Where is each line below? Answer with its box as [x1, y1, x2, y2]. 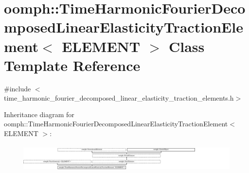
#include [4, 83, 31, 93]
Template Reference [4, 55, 141, 75]
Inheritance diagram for [4, 109, 74, 119]
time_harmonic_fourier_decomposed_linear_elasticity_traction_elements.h [4, 93, 234, 103]
